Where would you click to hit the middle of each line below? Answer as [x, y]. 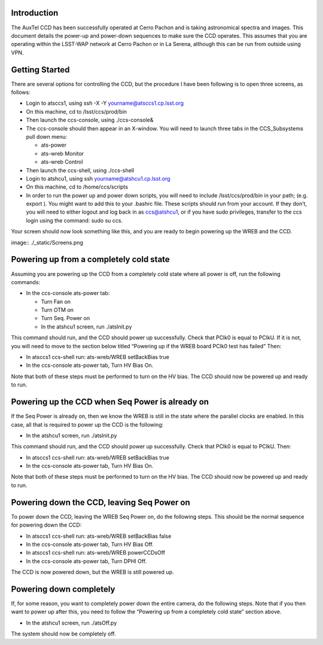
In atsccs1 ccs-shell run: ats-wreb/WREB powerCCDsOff [96, 553]
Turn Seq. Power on [65, 318]
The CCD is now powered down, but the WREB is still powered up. [92, 572]
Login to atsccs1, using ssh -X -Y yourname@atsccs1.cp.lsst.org [105, 103]
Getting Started [40, 70]
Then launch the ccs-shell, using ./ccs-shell [80, 170]
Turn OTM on [57, 310]
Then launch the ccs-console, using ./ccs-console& [90, 120]
